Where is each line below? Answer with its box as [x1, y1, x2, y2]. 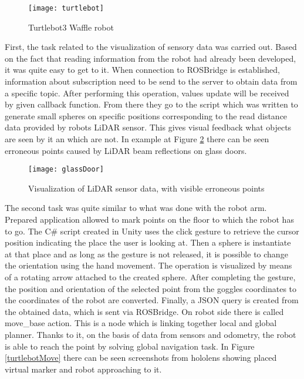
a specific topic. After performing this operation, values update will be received [5, 86, 289, 99]
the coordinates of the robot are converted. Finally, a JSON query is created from [5, 294, 299, 306]
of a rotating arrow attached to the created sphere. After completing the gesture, [5, 271, 296, 283]
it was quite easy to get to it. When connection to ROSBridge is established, [5, 63, 280, 76]
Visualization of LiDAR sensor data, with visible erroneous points [28, 182, 265, 194]
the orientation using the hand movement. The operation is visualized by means [5, 259, 292, 271]
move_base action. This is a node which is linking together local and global [5, 317, 277, 329]
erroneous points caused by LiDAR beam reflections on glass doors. [5, 144, 247, 156]
